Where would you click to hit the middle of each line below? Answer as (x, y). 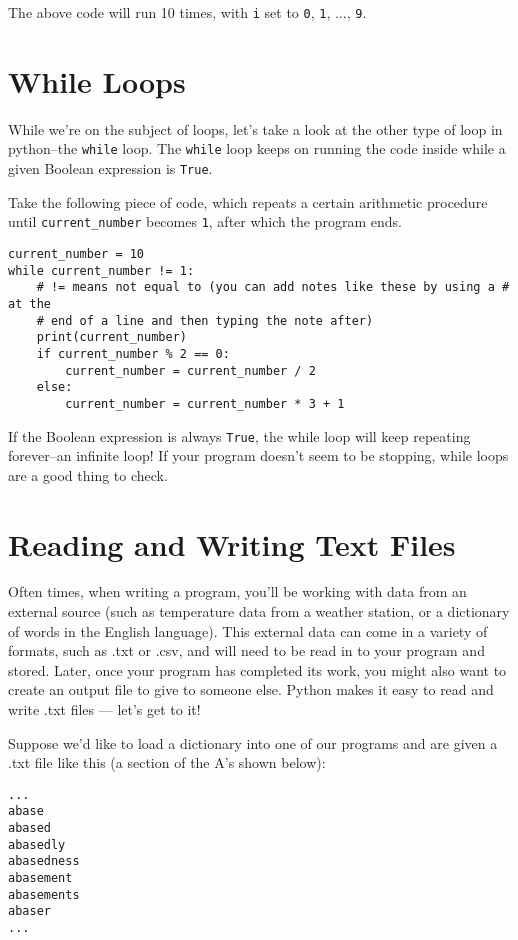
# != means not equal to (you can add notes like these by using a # (273, 287)
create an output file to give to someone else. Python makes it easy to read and (251, 689)
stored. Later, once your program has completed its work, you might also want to (257, 669)
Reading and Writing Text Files (232, 543)
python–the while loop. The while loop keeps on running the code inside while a (257, 148)
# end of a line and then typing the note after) (205, 320)
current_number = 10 (76, 253)
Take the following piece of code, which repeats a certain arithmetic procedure (248, 201)
